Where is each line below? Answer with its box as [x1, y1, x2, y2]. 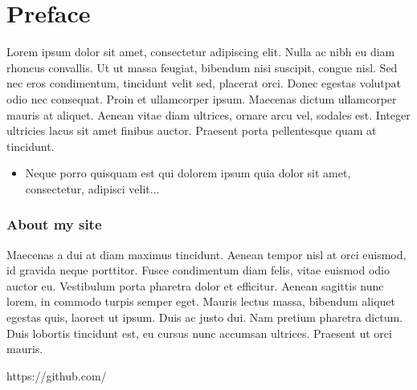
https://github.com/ [6, 367, 107, 384]
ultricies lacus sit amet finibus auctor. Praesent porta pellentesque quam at [6, 122, 377, 139]
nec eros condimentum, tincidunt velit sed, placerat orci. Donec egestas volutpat [6, 75, 401, 91]
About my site [6, 214, 102, 234]
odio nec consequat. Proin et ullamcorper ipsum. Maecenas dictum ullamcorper [6, 90, 397, 107]
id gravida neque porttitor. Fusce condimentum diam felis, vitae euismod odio [6, 262, 390, 278]
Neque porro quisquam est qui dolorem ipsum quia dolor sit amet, [25, 165, 351, 181]
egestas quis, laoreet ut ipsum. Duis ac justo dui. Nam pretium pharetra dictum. [6, 309, 403, 326]
